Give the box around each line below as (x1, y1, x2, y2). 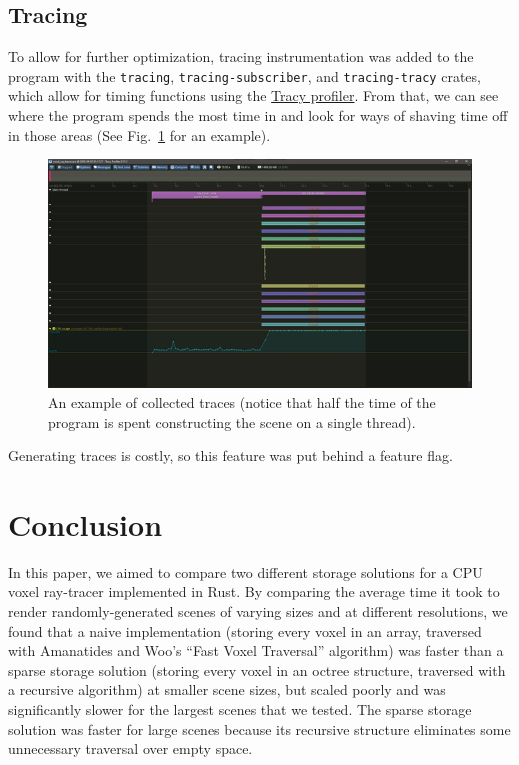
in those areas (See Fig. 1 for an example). (8, 124, 271, 145)
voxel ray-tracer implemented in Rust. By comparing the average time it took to (8, 581, 500, 602)
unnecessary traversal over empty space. (8, 738, 253, 759)
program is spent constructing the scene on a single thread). (48, 411, 416, 432)
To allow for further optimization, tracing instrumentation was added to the (8, 46, 474, 67)
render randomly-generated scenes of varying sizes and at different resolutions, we (8, 601, 508, 622)
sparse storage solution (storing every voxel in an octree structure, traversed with (8, 659, 506, 680)
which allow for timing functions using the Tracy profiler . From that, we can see (8, 85, 499, 106)
